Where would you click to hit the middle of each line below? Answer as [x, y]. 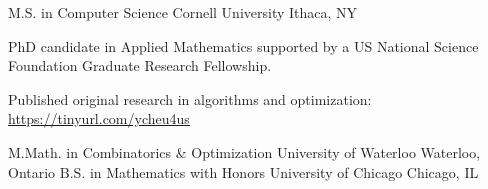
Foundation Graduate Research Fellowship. [140, 65]
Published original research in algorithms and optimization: [190, 98]
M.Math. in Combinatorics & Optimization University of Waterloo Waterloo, [244, 151]
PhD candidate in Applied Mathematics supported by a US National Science [243, 45]
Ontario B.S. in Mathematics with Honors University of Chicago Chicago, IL [243, 171]
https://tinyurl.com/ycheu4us [99, 118]
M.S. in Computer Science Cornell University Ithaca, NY [183, 12]
